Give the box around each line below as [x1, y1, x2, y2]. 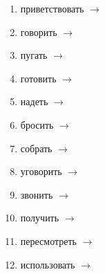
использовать [20, 257, 75, 271]
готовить [20, 71, 57, 85]
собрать [20, 140, 52, 155]
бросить [20, 117, 54, 131]
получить [20, 210, 59, 225]
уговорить [20, 164, 62, 179]
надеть [20, 94, 48, 109]
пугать [20, 48, 48, 62]
